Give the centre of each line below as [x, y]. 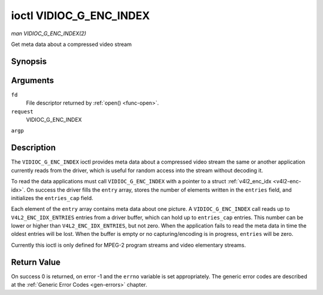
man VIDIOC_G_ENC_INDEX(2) [49, 33]
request [22, 111]
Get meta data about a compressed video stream [71, 44]
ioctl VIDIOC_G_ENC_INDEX [80, 16]
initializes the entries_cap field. [52, 198]
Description [33, 148]
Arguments [33, 80]
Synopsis [29, 61]
